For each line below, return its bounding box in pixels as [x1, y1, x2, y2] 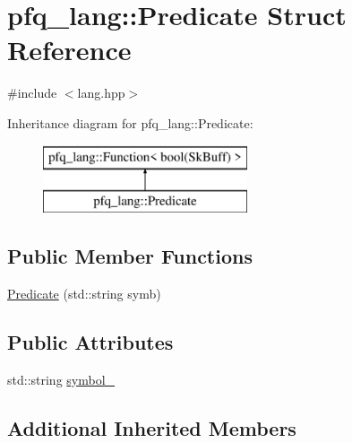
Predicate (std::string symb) [7, 283, 161, 302]
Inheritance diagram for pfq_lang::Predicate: [7, 113, 253, 132]
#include [7, 83, 57, 102]
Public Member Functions [7, 242, 253, 270]
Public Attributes [7, 327, 174, 355]
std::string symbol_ [7, 369, 116, 388]
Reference [7, 31, 132, 68]
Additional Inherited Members [7, 413, 296, 441]
